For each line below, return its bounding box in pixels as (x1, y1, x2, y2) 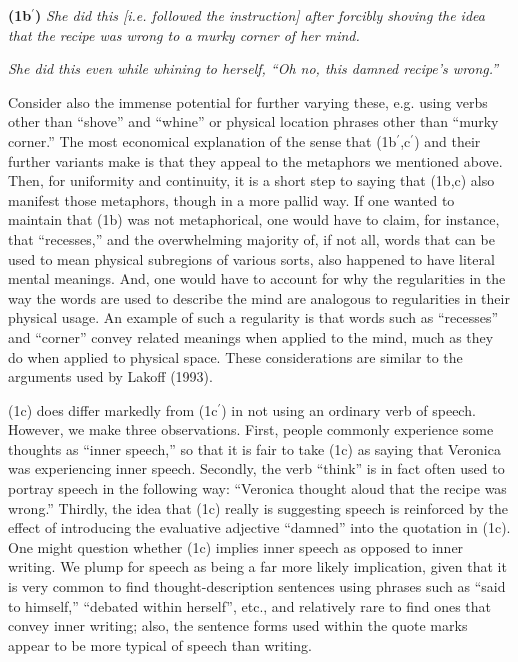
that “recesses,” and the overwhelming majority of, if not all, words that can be (8, 228, 495, 249)
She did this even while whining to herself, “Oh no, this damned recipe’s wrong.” (8, 58, 499, 79)
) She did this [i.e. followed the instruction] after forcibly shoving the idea (35, 5, 485, 25)
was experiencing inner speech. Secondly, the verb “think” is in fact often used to (8, 458, 505, 479)
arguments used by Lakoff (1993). (8, 366, 213, 387)
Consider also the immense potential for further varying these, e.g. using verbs (8, 91, 488, 112)
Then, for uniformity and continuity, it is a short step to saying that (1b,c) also (8, 170, 495, 191)
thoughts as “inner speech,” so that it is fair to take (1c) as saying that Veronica (8, 438, 501, 459)
